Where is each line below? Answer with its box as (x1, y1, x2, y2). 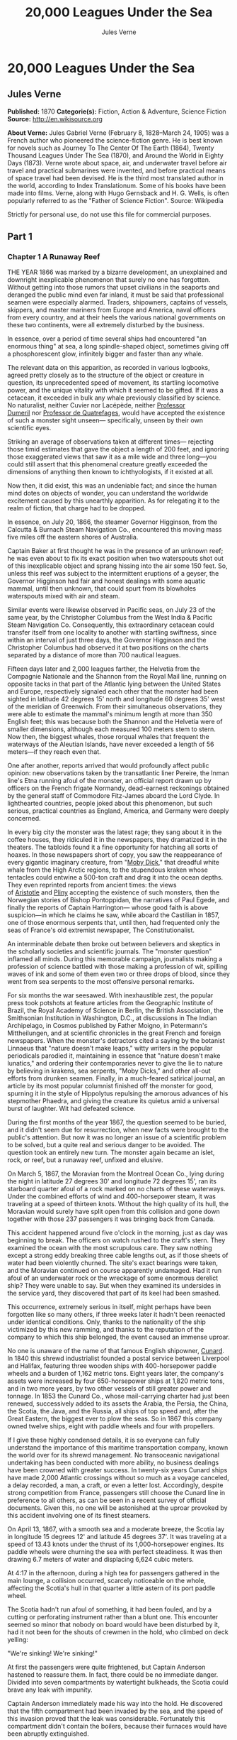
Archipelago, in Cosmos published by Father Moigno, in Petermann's (7, 1022, 208, 1030)
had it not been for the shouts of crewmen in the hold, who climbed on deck (7, 1628, 229, 1636)
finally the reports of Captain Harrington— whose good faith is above (7, 903, 209, 912)
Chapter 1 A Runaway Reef (7, 252, 100, 262)
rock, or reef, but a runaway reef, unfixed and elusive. (7, 1156, 164, 1164)
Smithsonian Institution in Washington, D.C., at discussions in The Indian (7, 1014, 217, 1022)
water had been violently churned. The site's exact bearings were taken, (7, 1259, 218, 1267)
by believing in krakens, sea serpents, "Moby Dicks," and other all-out (7, 1066, 211, 1076)
